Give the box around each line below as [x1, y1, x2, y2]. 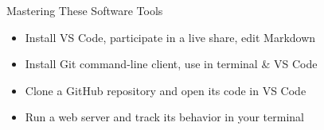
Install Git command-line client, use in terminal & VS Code [25, 55, 318, 72]
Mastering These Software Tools [6, 2, 163, 18]
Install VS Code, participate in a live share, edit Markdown [25, 29, 316, 45]
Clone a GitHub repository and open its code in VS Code [25, 82, 306, 98]
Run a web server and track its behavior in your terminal [25, 109, 304, 125]
